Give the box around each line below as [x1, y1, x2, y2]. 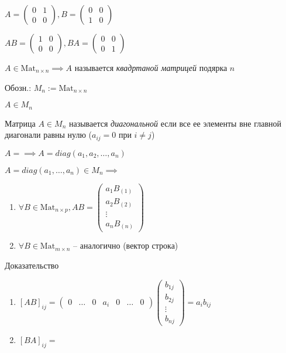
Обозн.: [5, 81, 32, 93]
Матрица [5, 117, 36, 129]
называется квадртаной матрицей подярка [74, 62, 228, 73]
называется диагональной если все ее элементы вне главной [68, 117, 281, 129]
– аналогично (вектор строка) [73, 239, 178, 252]
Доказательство [5, 259, 59, 271]
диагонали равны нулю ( [5, 128, 92, 141]
